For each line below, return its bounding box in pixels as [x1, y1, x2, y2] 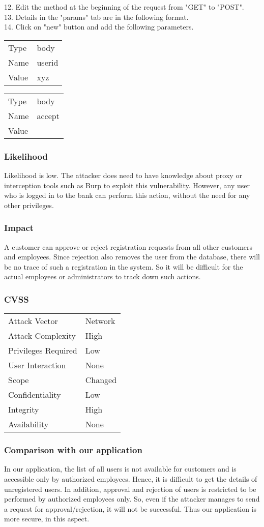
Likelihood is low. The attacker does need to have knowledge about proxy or [4, 170, 242, 180]
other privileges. [4, 199, 54, 210]
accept [37, 109, 60, 122]
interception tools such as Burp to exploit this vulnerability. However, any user [4, 180, 250, 190]
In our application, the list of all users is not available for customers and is [4, 463, 237, 474]
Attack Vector [8, 315, 58, 327]
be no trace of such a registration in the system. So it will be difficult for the [4, 261, 243, 272]
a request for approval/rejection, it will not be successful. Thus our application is [4, 503, 257, 514]
